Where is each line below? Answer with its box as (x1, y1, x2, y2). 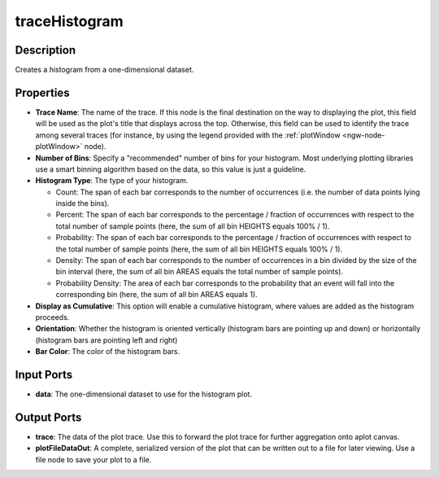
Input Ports (15, 367, 73, 382)
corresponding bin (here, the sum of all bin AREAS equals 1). (55, 290, 258, 300)
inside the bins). (55, 199, 110, 208)
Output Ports (15, 410, 82, 424)
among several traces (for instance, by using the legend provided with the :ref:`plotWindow (35, 130, 341, 140)
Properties (15, 85, 70, 99)
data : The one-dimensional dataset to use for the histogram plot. (35, 389, 252, 399)
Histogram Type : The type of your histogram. (35, 176, 189, 186)
